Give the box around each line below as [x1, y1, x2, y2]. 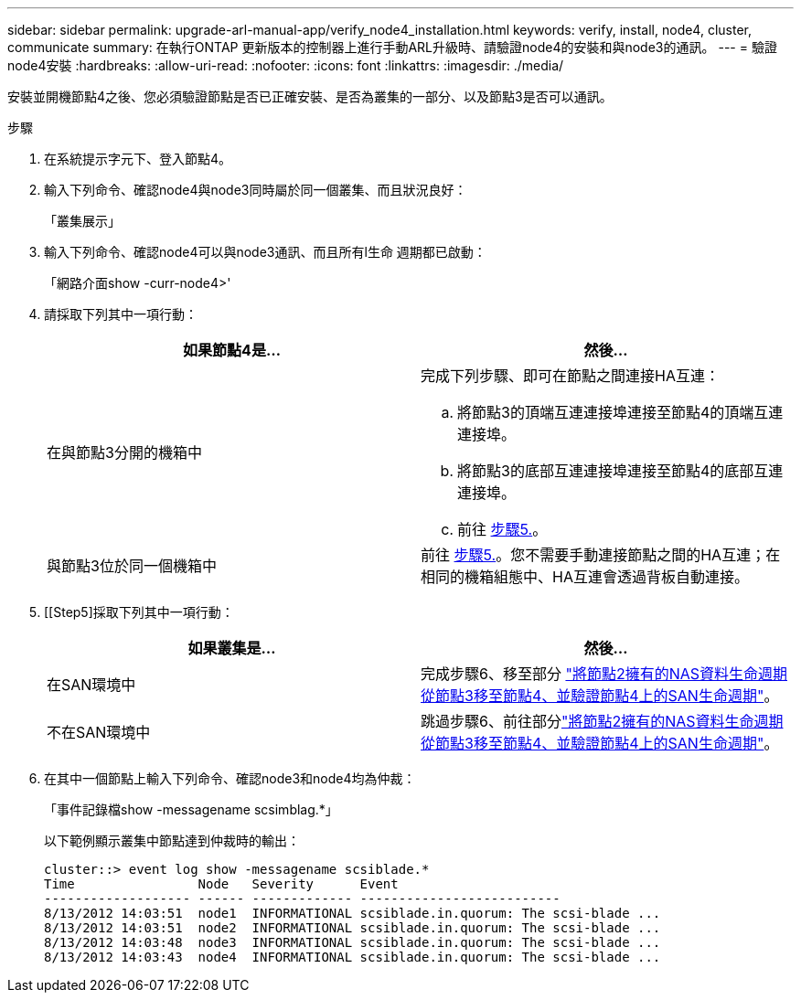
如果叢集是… [187, 639, 276, 657]
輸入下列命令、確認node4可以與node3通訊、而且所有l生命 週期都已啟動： [44, 244, 486, 260]
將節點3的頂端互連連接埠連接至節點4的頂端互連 [457, 403, 784, 421]
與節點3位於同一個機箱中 [47, 557, 217, 575]
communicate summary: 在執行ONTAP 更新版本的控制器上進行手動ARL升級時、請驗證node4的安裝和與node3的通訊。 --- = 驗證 [7, 39, 777, 55]
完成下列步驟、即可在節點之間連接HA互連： [421, 367, 720, 385]
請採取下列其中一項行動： [44, 306, 198, 322]
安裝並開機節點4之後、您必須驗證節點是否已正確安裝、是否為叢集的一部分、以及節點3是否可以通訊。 [7, 89, 613, 104]
